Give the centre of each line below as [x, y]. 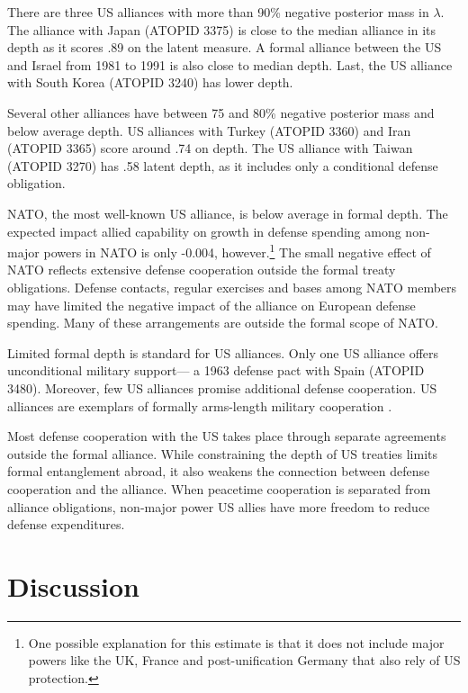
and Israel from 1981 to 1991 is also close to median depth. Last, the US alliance [230, 64]
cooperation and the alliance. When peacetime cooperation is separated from [219, 488]
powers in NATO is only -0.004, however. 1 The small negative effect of [237, 251]
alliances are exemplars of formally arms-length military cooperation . [200, 405]
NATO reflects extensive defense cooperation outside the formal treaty [202, 270]
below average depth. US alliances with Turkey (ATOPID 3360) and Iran [209, 130]
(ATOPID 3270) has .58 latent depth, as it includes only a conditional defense [223, 165]
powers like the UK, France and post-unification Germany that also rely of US [244, 660]
